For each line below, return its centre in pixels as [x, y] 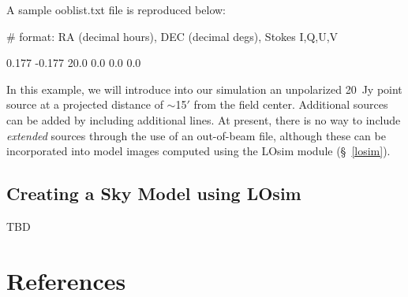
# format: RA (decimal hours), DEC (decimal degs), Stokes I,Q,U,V [172, 36]
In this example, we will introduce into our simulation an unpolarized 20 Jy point [204, 89]
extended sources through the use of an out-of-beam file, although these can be [196, 135]
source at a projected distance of [85, 104]
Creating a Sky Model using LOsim [154, 193]
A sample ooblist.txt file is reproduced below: [116, 9]
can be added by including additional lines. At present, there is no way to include [204, 119]
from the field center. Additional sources [291, 104]
